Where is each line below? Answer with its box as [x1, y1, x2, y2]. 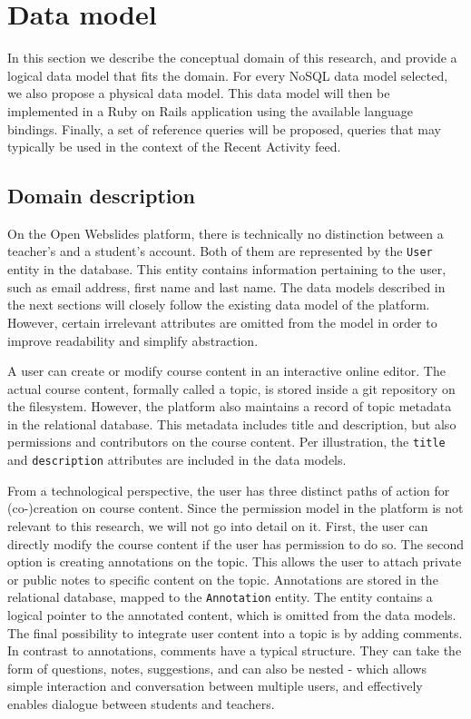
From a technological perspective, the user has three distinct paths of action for [7, 480, 450, 499]
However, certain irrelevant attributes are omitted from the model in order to [7, 312, 437, 331]
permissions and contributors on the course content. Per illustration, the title [7, 432, 446, 451]
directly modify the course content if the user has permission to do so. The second [7, 534, 465, 553]
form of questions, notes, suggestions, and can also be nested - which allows [7, 658, 427, 677]
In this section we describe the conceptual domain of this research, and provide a [7, 48, 457, 67]
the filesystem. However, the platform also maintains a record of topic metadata [7, 397, 452, 416]
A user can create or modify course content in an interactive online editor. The [7, 361, 446, 380]
